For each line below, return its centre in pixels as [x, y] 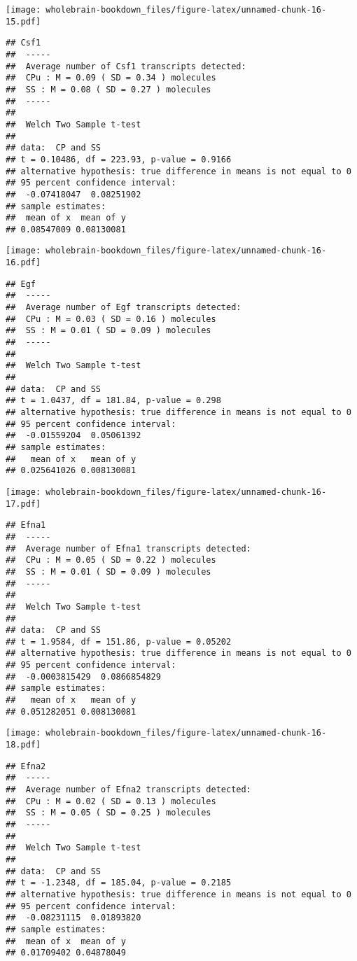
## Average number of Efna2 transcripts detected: [128, 790]
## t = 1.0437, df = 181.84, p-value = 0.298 [113, 401]
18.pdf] [23, 745]
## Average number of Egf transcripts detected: [124, 308]
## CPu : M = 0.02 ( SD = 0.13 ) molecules [111, 801]
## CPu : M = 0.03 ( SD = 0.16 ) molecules [111, 319]
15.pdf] [23, 21]
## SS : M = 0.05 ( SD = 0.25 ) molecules [108, 813]
